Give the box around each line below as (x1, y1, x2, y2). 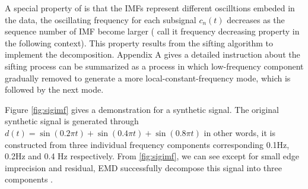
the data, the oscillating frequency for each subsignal (5, 13, 196, 26)
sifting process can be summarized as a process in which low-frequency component (5, 59, 304, 72)
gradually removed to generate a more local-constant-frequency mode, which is (5, 71, 291, 84)
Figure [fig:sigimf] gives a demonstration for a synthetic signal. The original (5, 103, 279, 115)
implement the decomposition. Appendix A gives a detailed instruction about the (5, 48, 300, 61)
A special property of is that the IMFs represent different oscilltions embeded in (5, 2, 295, 14)
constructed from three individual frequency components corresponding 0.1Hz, (5, 138, 290, 150)
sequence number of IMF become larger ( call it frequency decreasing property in (5, 25, 300, 37)
